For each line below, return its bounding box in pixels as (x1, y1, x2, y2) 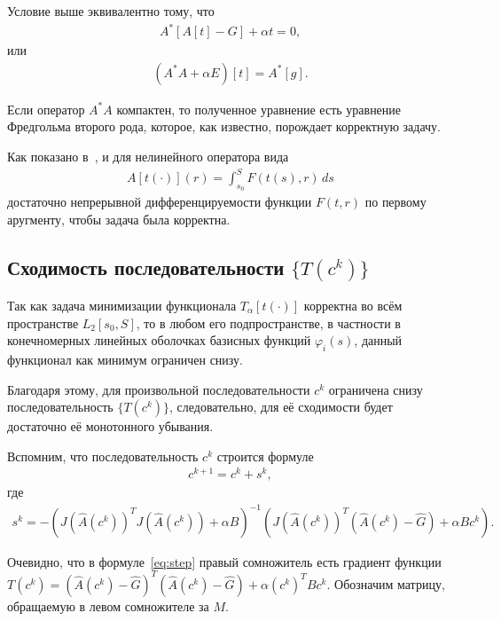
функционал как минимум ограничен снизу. (7, 350, 243, 368)
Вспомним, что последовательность (7, 446, 199, 465)
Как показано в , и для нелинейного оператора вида (7, 146, 289, 165)
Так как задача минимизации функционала (7, 296, 237, 315)
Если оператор (7, 99, 85, 118)
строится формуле (216, 446, 314, 465)
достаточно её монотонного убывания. (7, 417, 214, 436)
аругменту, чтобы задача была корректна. (7, 209, 231, 228)
